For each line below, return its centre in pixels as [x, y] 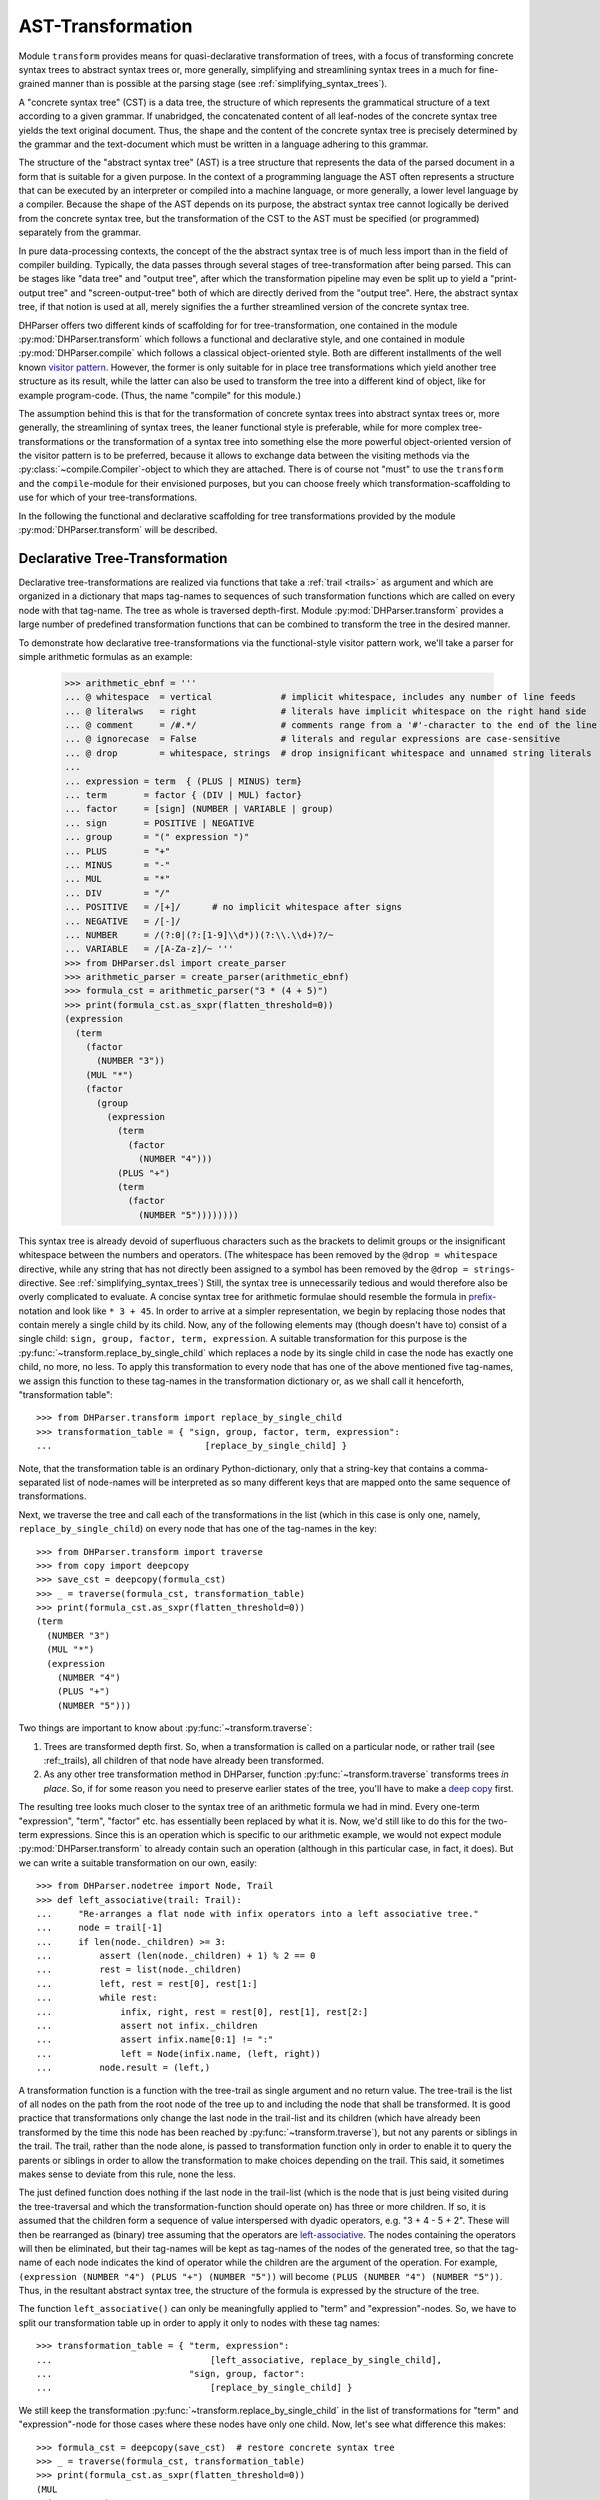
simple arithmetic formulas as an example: [105, 656]
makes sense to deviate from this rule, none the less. [127, 2174]
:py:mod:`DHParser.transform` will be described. [118, 530]
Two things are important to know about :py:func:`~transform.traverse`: [165, 1728]
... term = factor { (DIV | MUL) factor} [183, 795]
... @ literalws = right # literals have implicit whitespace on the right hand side [325, 711]
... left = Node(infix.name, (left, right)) [179, 2053]
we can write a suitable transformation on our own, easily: [138, 1862]
